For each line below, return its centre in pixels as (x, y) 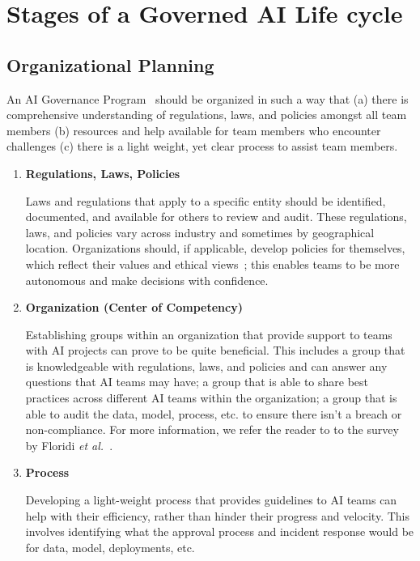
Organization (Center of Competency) (134, 307)
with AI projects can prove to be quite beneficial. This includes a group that (215, 350)
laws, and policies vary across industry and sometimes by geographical (200, 232)
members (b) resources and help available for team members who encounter (194, 130)
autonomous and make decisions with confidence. (147, 280)
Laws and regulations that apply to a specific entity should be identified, (206, 200)
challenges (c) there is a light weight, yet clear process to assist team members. (202, 146)
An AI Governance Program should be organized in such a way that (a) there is (208, 98)
